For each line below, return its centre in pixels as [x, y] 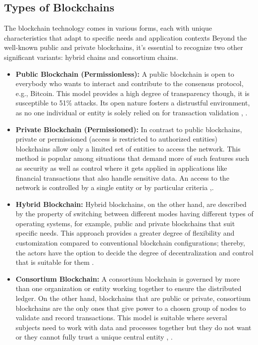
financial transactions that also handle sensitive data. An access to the [122, 177]
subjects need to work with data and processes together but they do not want [133, 327]
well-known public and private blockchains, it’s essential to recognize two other [124, 47]
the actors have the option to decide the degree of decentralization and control [134, 252]
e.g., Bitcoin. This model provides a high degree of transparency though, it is [132, 93]
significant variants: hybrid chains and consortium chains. [91, 57]
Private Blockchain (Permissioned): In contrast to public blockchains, [129, 129]
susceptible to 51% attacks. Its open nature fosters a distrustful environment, [133, 103]
